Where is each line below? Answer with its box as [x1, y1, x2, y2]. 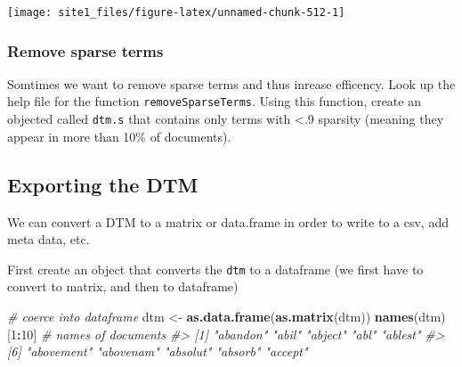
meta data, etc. [7, 230, 90, 249]
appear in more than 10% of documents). [7, 126, 231, 145]
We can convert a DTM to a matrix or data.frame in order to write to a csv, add [7, 212, 449, 231]
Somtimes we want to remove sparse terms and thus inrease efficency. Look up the [7, 74, 456, 93]
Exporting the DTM [7, 170, 199, 198]
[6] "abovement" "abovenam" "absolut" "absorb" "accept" [7, 342, 308, 361]
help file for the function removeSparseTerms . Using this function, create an [7, 92, 421, 110]
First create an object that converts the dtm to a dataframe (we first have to [7, 259, 424, 278]
